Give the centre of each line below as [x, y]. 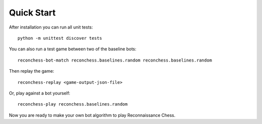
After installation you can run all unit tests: [51, 27]
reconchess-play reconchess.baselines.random [73, 104]
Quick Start [32, 13]
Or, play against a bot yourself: [40, 93]
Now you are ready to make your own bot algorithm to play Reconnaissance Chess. [92, 115]
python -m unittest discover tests [60, 38]
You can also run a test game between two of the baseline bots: [73, 49]
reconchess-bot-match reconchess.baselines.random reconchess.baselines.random [115, 60]
